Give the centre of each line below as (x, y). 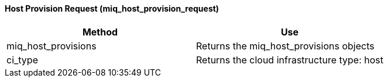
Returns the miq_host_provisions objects (285, 46)
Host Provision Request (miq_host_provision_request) (112, 8)
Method (100, 32)
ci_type (22, 60)
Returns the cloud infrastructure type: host (290, 60)
